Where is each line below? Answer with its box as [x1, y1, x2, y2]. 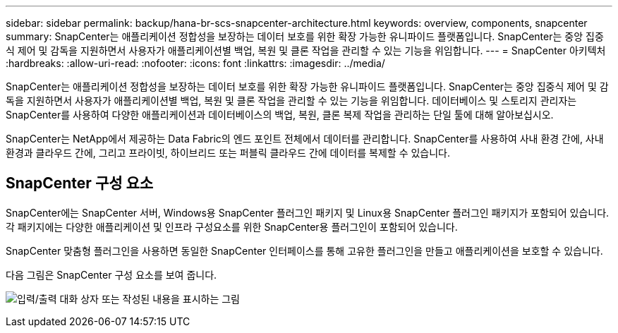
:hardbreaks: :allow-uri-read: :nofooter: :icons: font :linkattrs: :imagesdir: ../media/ [6, 57, 385, 69]
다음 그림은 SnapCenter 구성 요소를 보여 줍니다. [6, 268, 217, 281]
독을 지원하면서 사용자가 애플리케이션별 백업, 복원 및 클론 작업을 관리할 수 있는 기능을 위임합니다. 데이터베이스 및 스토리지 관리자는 [6, 95, 577, 107]
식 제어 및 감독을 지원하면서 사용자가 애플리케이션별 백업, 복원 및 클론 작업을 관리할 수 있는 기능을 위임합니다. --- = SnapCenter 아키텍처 [6, 44, 606, 56]
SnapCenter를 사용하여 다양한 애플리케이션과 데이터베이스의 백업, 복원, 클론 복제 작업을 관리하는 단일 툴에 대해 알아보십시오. [6, 109, 554, 121]
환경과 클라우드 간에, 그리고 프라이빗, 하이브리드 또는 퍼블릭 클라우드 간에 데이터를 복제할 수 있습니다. [6, 147, 451, 159]
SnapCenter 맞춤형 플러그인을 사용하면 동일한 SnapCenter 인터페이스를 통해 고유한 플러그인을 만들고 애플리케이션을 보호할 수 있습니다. [6, 244, 603, 257]
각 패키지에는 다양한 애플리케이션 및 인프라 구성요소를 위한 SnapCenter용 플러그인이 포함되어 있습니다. [6, 220, 458, 233]
